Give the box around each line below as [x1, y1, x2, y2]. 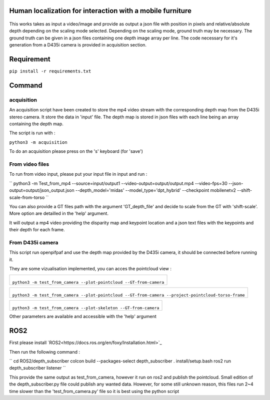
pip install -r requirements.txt [9, 68, 91, 74]
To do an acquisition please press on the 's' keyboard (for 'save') [9, 148, 143, 154]
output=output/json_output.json [9, 187, 74, 193]
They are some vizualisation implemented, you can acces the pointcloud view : [9, 266, 172, 272]
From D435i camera [9, 239, 58, 246]
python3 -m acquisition [9, 139, 67, 145]
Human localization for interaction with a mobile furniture [9, 6, 192, 15]
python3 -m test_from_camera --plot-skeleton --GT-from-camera [12, 305, 159, 311]
